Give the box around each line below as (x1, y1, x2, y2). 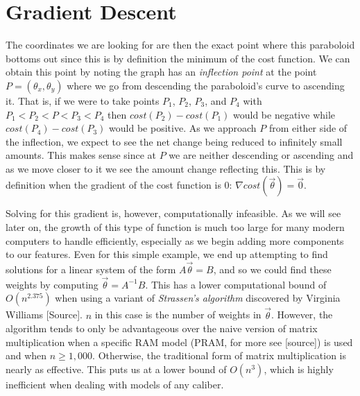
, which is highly (264, 362, 334, 377)
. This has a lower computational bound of (145, 277, 327, 291)
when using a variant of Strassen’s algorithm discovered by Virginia (55, 291, 341, 305)
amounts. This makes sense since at (6, 148, 157, 162)
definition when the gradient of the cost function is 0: (6, 178, 232, 192)
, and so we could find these (213, 262, 332, 277)
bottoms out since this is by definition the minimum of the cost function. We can (6, 51, 350, 65)
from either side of (268, 121, 348, 135)
